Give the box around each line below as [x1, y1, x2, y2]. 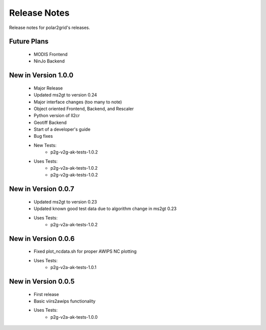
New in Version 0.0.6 [9, 234, 75, 243]
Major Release [33, 85, 63, 91]
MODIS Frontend [33, 51, 68, 57]
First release [33, 291, 59, 297]
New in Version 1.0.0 [9, 71, 74, 80]
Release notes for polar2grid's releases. [9, 25, 91, 30]
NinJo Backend [33, 58, 65, 64]
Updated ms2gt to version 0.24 [33, 92, 97, 98]
